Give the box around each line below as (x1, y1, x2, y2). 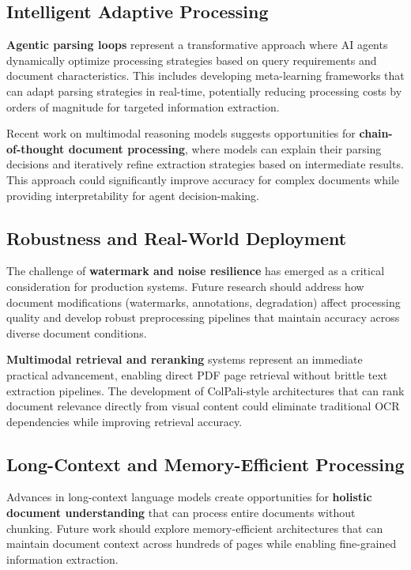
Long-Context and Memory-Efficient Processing (6, 451, 405, 476)
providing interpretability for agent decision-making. (6, 187, 259, 203)
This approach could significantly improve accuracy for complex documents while (6, 171, 399, 187)
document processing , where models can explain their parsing (68, 140, 382, 157)
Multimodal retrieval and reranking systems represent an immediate (6, 351, 363, 368)
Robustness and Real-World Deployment (6, 225, 347, 250)
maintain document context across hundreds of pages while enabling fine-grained (6, 535, 397, 552)
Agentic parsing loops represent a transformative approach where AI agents (6, 36, 388, 53)
